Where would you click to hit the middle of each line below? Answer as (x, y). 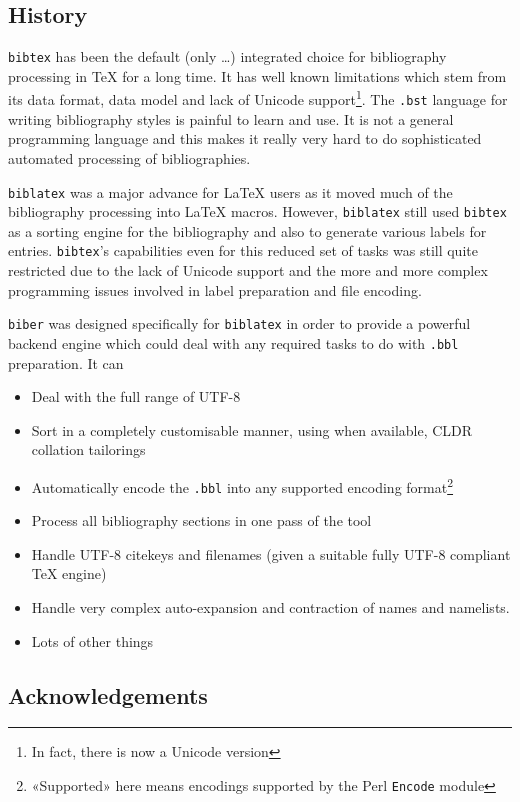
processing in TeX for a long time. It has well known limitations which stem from (257, 75)
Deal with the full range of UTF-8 (136, 396)
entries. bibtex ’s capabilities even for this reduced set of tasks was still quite (243, 250)
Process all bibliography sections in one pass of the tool (201, 520)
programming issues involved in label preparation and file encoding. (215, 289)
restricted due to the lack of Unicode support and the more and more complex (248, 270)
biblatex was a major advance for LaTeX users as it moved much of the (230, 191)
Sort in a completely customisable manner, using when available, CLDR (252, 429)
